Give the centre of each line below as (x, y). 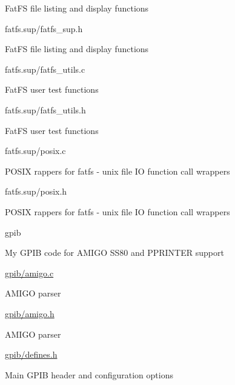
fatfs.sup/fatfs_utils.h (45, 109)
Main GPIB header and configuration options (89, 374)
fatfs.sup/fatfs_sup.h (44, 28)
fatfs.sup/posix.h (36, 191)
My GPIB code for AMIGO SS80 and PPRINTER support (114, 253)
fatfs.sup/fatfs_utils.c (45, 69)
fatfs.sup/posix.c (35, 151)
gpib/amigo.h (30, 313)
